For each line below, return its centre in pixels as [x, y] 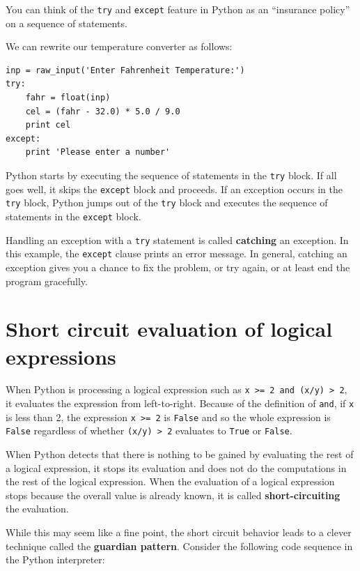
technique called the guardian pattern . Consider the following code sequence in [179, 546]
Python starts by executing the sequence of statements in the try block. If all [171, 175]
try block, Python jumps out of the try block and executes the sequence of [167, 203]
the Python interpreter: [55, 559]
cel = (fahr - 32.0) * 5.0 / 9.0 [103, 111]
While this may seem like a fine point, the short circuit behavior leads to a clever [179, 532]
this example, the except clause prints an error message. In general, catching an [177, 253]
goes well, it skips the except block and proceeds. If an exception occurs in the [174, 189]
